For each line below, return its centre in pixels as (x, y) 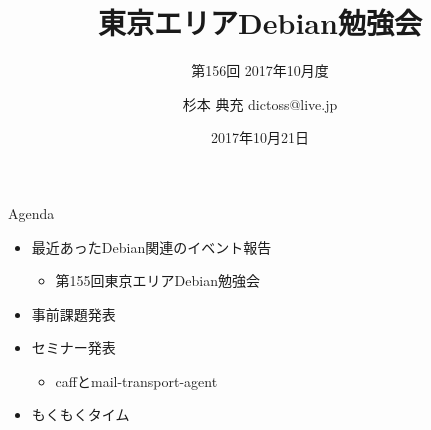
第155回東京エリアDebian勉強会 (157, 280)
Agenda (31, 212)
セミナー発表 (73, 347)
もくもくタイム (80, 414)
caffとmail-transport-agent (136, 380)
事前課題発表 (73, 313)
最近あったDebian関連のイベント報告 (151, 246)
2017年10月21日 (260, 137)
